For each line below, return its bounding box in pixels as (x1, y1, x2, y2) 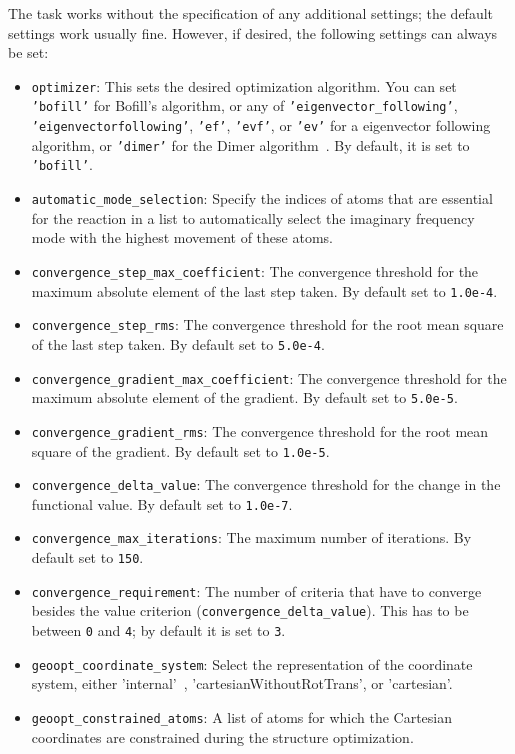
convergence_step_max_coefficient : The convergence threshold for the (31, 260, 479, 281)
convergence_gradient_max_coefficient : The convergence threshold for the (31, 367, 507, 388)
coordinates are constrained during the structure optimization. (31, 726, 414, 747)
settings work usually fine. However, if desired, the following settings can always (8, 22, 498, 43)
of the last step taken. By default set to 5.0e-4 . (31, 333, 325, 354)
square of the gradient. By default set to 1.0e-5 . (31, 440, 330, 461)
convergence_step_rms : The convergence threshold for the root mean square (31, 314, 504, 335)
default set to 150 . (31, 547, 144, 568)
